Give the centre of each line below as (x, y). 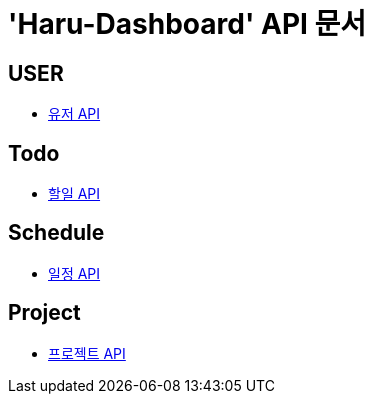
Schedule (56, 233)
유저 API (74, 114)
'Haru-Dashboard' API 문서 (187, 24)
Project (44, 313)
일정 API (74, 273)
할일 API (74, 194)
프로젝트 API (87, 353)
